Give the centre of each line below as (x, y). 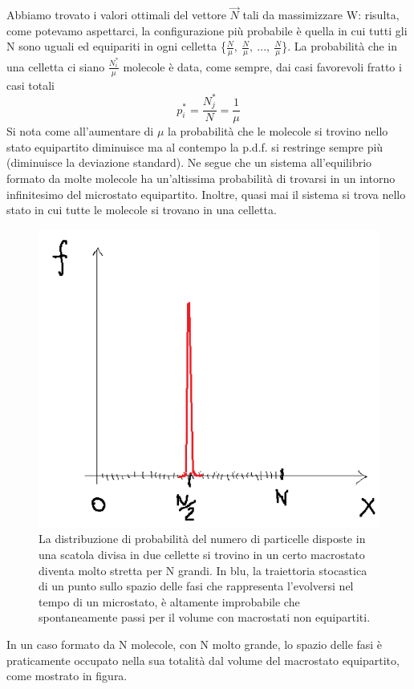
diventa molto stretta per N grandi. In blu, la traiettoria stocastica (203, 570)
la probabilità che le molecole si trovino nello (278, 131)
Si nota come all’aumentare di (80, 131)
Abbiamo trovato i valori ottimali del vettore (116, 15)
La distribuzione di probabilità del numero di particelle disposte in (202, 539)
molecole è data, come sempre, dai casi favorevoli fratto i (262, 66)
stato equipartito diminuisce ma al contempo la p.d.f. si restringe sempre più (195, 146)
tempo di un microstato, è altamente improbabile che (169, 601)
